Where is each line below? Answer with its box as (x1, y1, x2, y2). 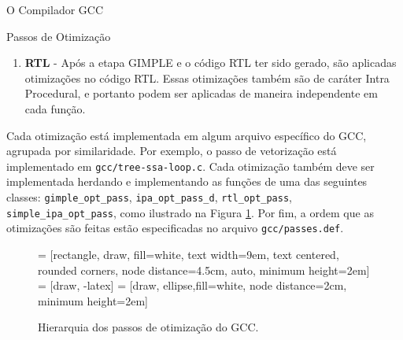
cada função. (24, 100, 86, 116)
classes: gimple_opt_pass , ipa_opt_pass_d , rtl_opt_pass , (6, 189, 292, 205)
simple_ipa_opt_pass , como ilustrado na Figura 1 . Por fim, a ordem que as (6, 204, 374, 220)
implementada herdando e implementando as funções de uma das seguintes (6, 173, 368, 190)
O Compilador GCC (6, 2, 104, 17)
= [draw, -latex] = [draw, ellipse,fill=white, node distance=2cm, (38, 277, 347, 294)
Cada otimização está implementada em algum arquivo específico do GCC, (6, 127, 367, 143)
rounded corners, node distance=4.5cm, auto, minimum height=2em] (38, 261, 370, 278)
